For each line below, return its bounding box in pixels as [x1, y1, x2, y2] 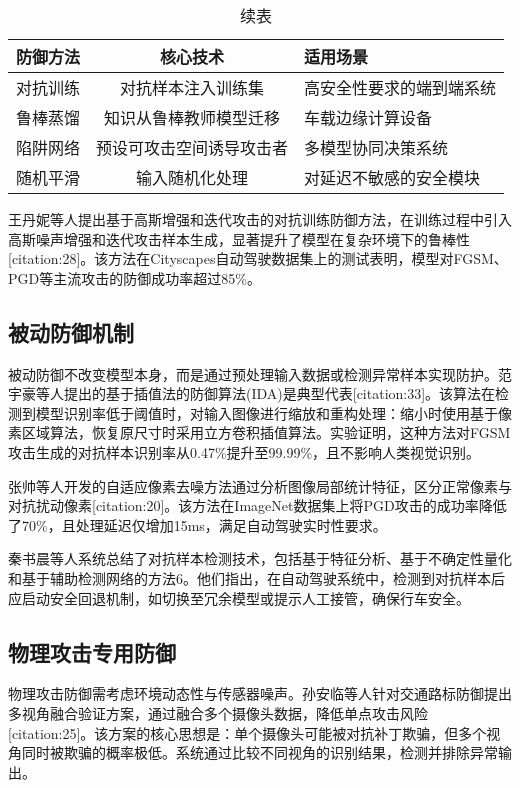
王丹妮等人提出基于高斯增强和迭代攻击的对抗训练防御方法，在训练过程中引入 [8, 209, 512, 229]
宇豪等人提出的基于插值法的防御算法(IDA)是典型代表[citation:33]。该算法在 [8, 383, 496, 404]
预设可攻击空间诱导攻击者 [96, 136, 289, 159]
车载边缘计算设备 [304, 106, 433, 129]
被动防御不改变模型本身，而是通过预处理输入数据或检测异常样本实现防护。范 [8, 363, 512, 384]
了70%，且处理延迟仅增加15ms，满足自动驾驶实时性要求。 [8, 514, 387, 535]
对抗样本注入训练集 [120, 76, 265, 99]
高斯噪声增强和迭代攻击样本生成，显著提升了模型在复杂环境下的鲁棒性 [8, 228, 470, 249]
